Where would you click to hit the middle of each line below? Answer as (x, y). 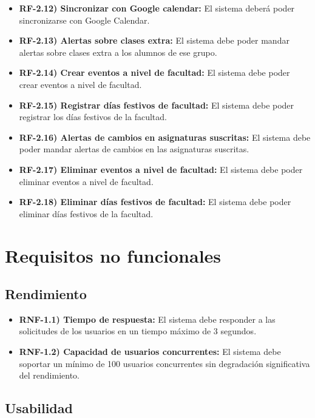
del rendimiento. (49, 375)
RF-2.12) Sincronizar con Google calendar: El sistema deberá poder (157, 8)
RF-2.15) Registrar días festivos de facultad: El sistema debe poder (157, 105)
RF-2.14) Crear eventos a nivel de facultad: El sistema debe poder (154, 72)
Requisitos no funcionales (113, 255)
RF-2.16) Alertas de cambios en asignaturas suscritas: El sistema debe (165, 137)
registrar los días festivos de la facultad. (93, 117)
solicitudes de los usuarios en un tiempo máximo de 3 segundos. (138, 331)
